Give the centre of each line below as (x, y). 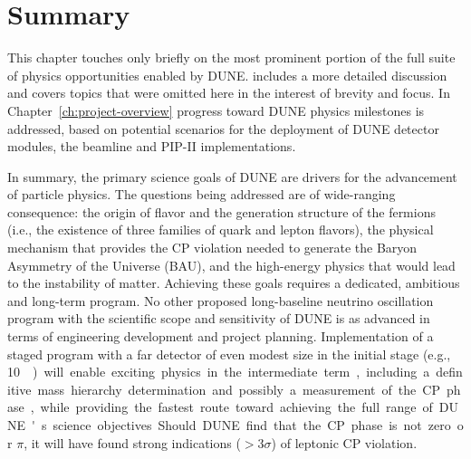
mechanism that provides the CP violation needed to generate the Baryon (212, 248)
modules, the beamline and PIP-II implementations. (152, 146)
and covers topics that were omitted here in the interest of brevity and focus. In (229, 93)
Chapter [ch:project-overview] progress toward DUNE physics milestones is (216, 110)
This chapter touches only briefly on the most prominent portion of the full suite (231, 57)
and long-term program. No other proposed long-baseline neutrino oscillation (221, 300)
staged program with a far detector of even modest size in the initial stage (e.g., (229, 354)
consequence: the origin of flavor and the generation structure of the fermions (221, 211)
